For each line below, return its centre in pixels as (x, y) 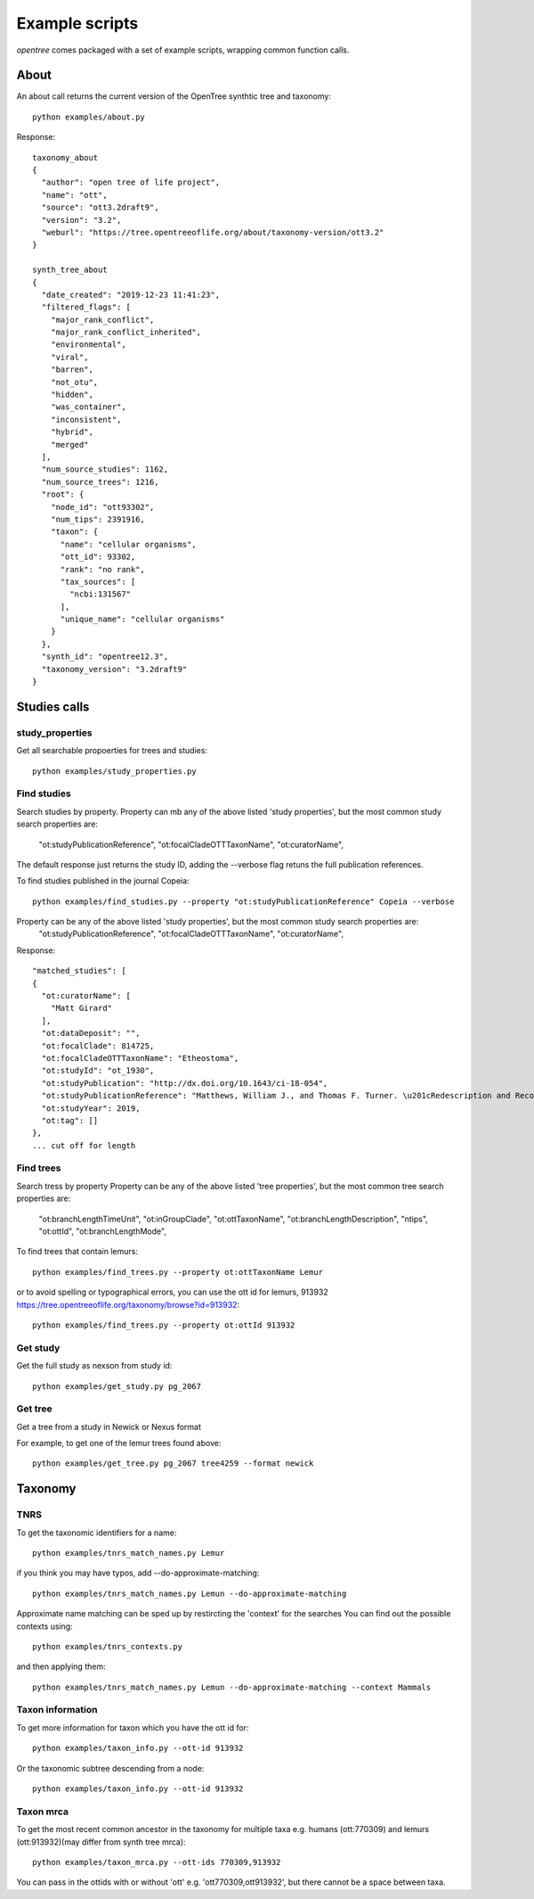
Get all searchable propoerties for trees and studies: (112, 751)
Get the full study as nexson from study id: (94, 1366)
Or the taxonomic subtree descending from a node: (110, 1768)
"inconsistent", (86, 419)
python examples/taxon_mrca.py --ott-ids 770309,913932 (157, 1862)
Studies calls (53, 707)
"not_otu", (74, 382)
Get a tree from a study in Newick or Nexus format (109, 1426)
